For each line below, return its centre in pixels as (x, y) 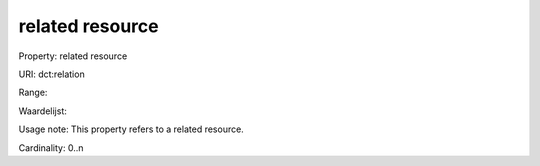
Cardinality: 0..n (51, 147)
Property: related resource (73, 56)
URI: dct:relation (51, 74)
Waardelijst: (42, 111)
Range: (33, 92)
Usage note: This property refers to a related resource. (131, 129)
